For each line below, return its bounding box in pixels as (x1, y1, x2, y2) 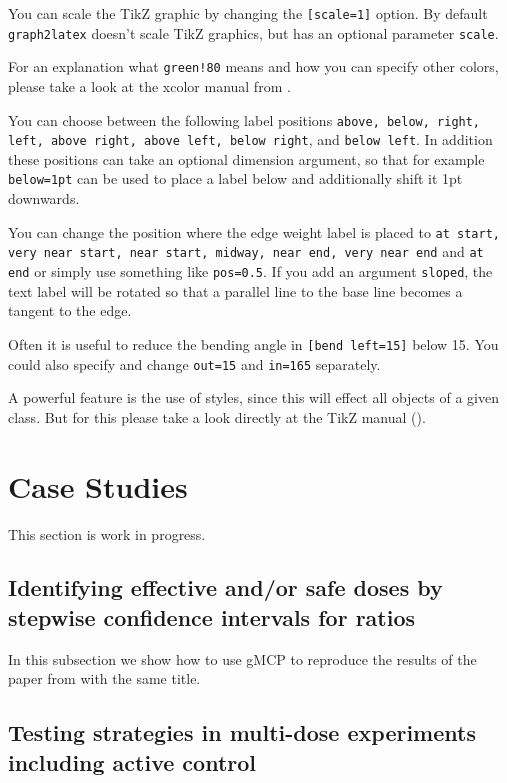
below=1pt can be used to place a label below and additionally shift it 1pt (8, 168, 463, 189)
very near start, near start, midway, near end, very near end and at (8, 241, 484, 262)
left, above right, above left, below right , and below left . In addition (8, 129, 493, 150)
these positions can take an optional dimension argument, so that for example (8, 148, 485, 169)
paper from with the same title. (8, 668, 201, 689)
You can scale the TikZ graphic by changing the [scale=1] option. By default (8, 3, 488, 23)
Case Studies (8, 465, 188, 506)
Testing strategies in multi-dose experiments (8, 717, 476, 748)
